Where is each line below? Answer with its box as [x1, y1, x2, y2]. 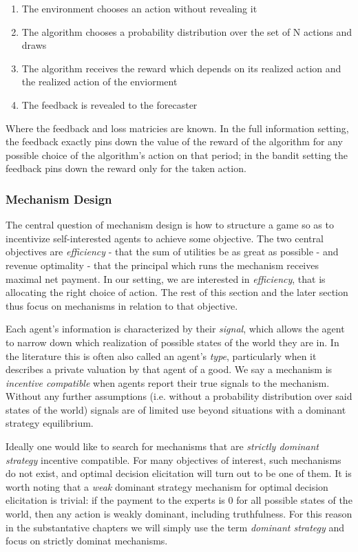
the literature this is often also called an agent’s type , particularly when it [6, 348, 317, 363]
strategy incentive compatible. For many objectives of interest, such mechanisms [6, 452, 341, 467]
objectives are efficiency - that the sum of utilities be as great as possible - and [6, 244, 339, 259]
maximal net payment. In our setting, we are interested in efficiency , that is [6, 271, 326, 286]
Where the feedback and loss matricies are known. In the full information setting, [6, 120, 349, 135]
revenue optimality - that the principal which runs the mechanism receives [6, 257, 319, 272]
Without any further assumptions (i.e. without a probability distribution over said [6, 389, 352, 403]
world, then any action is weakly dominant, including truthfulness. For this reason [6, 507, 352, 521]
